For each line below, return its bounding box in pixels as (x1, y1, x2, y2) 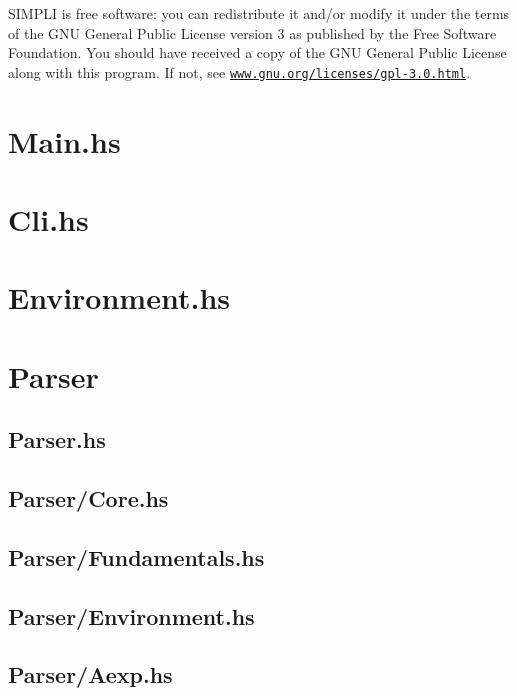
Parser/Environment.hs (8, 600, 255, 631)
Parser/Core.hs (8, 483, 169, 514)
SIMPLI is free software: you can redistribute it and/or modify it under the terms (8, 3, 510, 23)
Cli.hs (8, 199, 89, 239)
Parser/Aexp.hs (8, 659, 173, 690)
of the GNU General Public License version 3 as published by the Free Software (8, 22, 497, 43)
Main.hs (8, 120, 121, 161)
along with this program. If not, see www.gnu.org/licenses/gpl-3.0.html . (8, 61, 471, 82)
